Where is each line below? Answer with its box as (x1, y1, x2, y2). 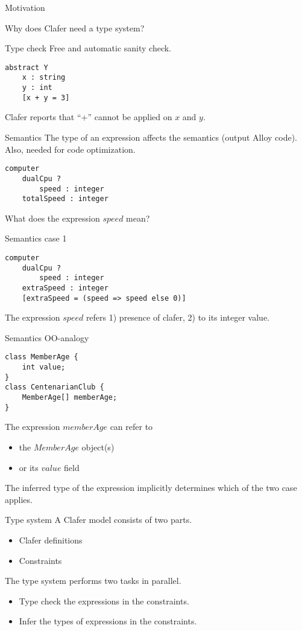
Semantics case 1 (5, 232, 67, 245)
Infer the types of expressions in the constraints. (19, 615, 197, 627)
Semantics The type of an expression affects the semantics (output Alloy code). (5, 131, 298, 143)
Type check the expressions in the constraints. (19, 594, 189, 607)
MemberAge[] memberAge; (22, 393, 118, 402)
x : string (22, 73, 66, 82)
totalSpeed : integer (22, 194, 109, 203)
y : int (22, 83, 52, 92)
